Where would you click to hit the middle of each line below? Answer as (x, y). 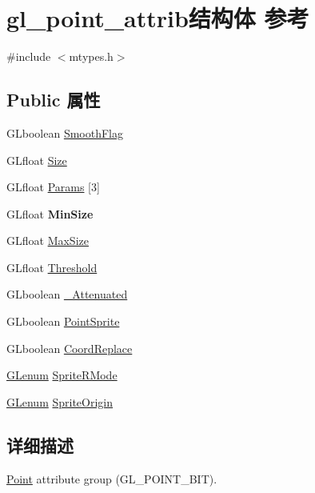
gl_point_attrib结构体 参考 (158, 18)
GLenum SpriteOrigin (60, 401)
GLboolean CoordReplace (70, 348)
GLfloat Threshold (52, 267)
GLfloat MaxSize (48, 240)
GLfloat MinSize (50, 213)
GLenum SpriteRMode (62, 375)
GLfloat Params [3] (53, 187)
